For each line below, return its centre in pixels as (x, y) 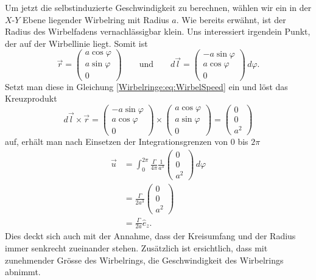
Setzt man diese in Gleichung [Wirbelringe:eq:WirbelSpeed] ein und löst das (146, 86)
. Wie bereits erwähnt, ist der (231, 19)
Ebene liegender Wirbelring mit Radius (96, 19)
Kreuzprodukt (31, 98)
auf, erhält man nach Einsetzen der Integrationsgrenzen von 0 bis (127, 141)
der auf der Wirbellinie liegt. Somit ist (76, 43)
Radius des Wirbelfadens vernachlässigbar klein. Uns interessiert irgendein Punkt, (158, 31)
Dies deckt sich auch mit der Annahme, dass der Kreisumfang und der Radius (150, 236)
